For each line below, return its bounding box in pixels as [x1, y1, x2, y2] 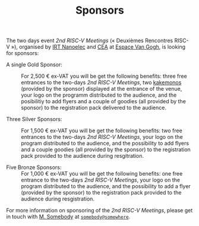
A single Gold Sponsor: [6, 61, 62, 68]
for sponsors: [6, 50, 39, 57]
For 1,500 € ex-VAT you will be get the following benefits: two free [21, 127, 182, 134]
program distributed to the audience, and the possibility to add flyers [21, 140, 189, 147]
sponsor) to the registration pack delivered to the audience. [21, 104, 166, 112]
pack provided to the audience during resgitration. [21, 152, 144, 160]
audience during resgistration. [21, 195, 95, 202]
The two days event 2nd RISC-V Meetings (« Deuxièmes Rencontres [6, 37, 173, 44]
